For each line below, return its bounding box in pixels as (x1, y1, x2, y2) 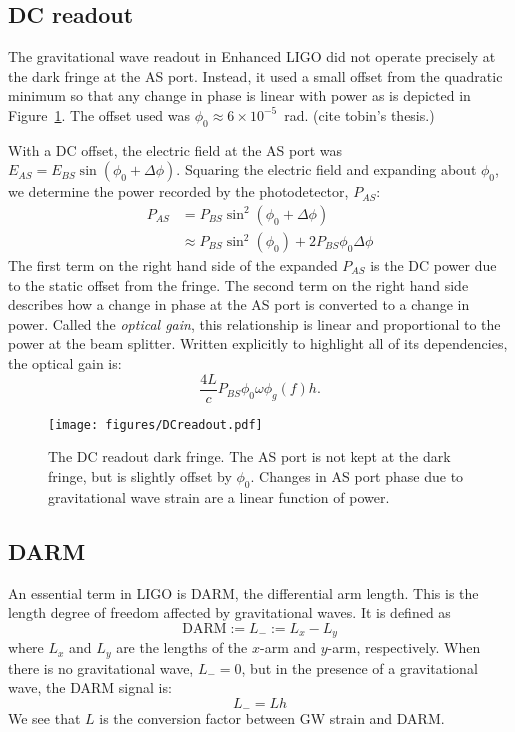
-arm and (259, 637, 317, 658)
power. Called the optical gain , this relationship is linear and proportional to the (8, 313, 501, 334)
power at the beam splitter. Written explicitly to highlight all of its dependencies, (8, 333, 508, 354)
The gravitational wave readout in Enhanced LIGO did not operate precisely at (8, 46, 496, 67)
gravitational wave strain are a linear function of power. (48, 486, 390, 507)
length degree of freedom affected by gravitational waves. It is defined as (8, 602, 451, 623)
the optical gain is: (8, 353, 122, 373)
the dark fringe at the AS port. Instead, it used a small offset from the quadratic (8, 65, 503, 86)
